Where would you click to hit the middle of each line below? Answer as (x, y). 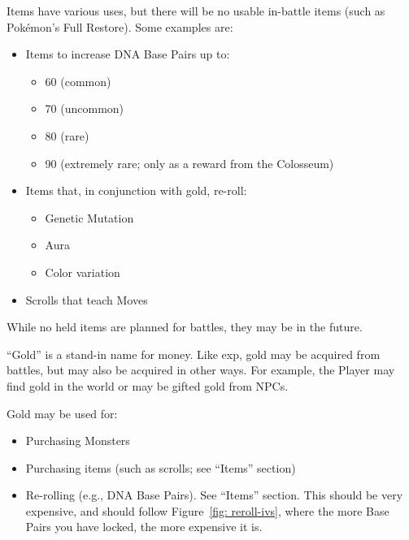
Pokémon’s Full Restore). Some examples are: (120, 26)
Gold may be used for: (62, 413)
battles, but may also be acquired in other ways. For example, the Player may (201, 370)
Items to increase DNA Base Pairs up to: (128, 54)
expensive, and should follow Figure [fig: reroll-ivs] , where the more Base (207, 510)
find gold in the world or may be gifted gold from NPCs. (148, 385)
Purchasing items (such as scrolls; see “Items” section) (161, 467)
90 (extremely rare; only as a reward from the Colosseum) (189, 163)
